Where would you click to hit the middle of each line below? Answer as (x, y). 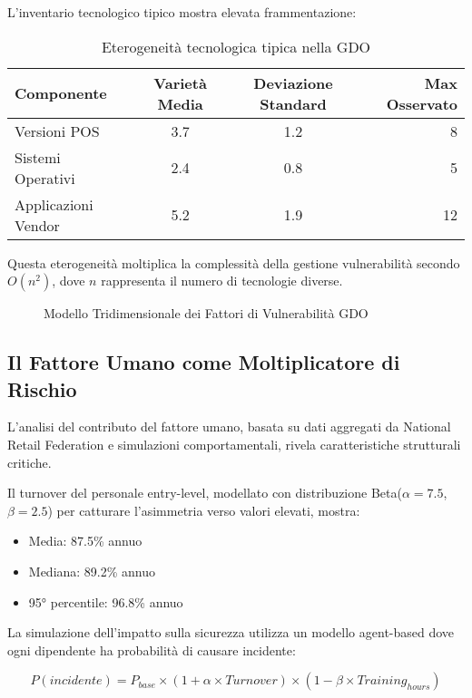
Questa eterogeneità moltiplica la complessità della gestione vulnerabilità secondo (234, 262)
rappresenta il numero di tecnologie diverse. (222, 281)
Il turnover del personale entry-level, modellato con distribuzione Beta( (205, 493)
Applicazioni (54, 204)
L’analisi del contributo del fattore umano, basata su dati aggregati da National (229, 427)
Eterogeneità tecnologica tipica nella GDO (236, 46)
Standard (293, 103)
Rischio (42, 388)
